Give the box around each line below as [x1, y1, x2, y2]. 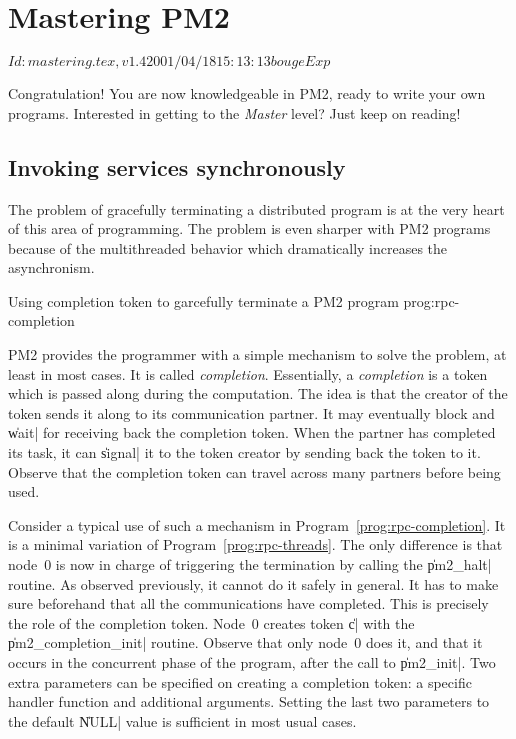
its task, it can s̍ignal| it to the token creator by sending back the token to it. [8, 442, 481, 463]
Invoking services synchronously [8, 151, 346, 182]
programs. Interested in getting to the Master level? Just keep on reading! [8, 102, 461, 123]
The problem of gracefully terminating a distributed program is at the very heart [8, 198, 505, 219]
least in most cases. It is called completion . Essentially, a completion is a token [8, 363, 488, 384]
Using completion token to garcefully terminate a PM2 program [8, 290, 399, 311]
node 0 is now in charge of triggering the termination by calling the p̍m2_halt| [8, 554, 492, 575]
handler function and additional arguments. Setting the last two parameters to [8, 691, 490, 712]
